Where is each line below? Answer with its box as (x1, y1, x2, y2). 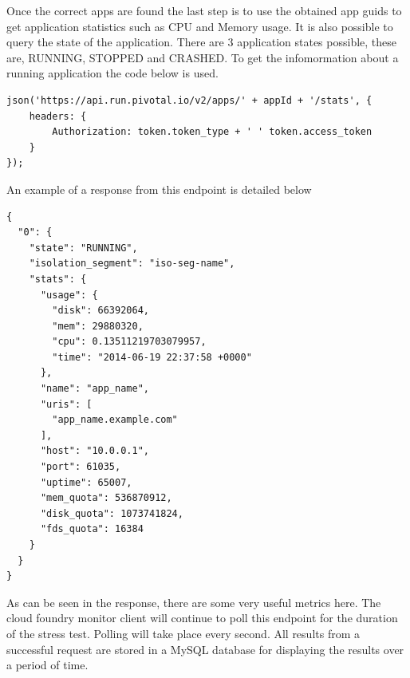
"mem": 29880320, (52, 320, 144, 332)
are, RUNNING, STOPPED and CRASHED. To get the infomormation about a (6, 49, 399, 65)
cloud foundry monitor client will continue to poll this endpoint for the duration (6, 609, 398, 626)
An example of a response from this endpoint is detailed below (6, 180, 312, 197)
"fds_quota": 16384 (40, 523, 144, 535)
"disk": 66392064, (52, 305, 149, 317)
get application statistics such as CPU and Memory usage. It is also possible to (6, 18, 393, 34)
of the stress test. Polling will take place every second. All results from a (6, 625, 361, 641)
